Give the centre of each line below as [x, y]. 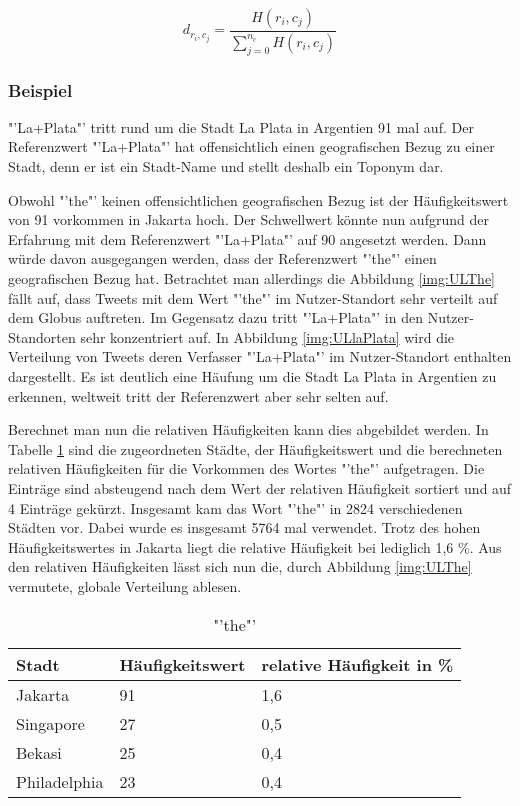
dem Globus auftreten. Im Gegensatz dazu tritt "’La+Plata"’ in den [215, 317]
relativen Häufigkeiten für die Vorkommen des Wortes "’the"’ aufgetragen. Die [246, 468]
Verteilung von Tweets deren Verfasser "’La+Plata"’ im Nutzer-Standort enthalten [260, 356]
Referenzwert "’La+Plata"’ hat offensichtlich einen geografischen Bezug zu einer [251, 146]
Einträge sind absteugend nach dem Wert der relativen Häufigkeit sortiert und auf [260, 487]
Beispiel [40, 89]
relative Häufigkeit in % [357, 664]
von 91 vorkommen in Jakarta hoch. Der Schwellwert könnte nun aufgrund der [248, 219]
